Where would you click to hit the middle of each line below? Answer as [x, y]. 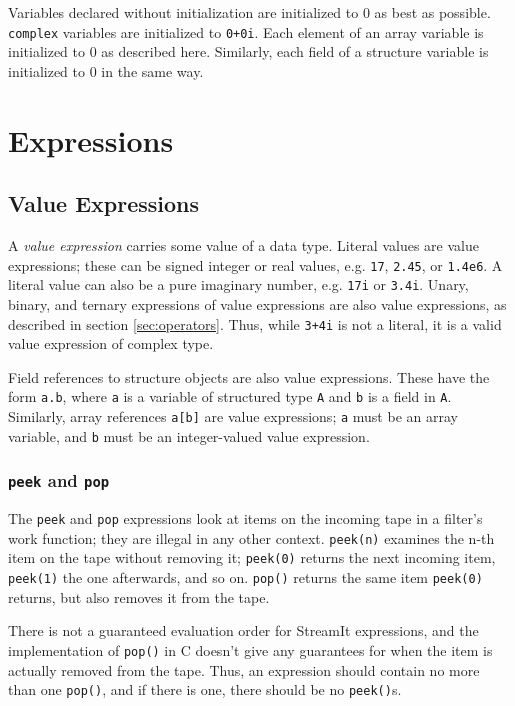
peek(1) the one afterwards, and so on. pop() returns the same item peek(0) [245, 577]
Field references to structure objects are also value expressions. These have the [249, 376]
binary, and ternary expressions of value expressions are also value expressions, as [257, 303]
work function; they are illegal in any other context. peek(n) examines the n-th [251, 537]
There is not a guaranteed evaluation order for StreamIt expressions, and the [243, 630]
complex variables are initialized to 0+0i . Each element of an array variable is [246, 31]
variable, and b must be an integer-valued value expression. [189, 435]
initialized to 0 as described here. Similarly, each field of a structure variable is [248, 51]
